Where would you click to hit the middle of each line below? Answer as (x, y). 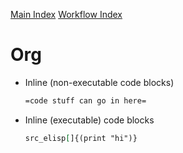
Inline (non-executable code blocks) (99, 82)
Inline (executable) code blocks (89, 120)
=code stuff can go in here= (85, 100)
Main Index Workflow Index (66, 14)
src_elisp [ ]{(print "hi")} (81, 138)
